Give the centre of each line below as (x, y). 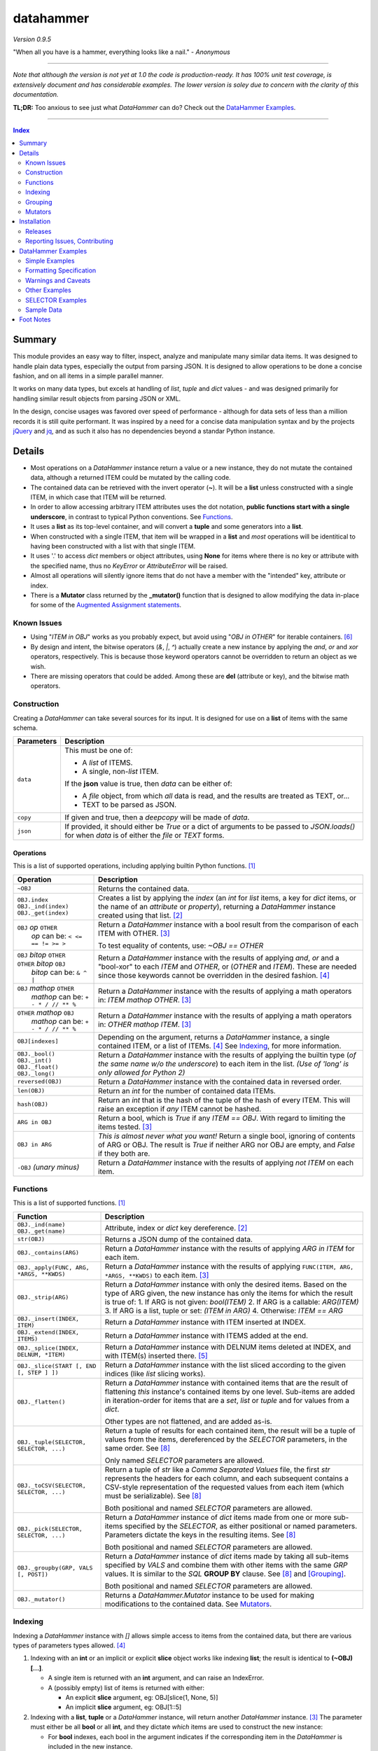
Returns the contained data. (144, 888)
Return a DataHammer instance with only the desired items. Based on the (226, 1284)
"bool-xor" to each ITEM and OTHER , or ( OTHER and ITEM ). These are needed (227, 967)
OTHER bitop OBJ (41, 963)
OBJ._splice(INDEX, (48, 1348)
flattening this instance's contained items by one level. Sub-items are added (230, 1392)
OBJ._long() (36, 1073)
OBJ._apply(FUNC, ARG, (54, 1267)
